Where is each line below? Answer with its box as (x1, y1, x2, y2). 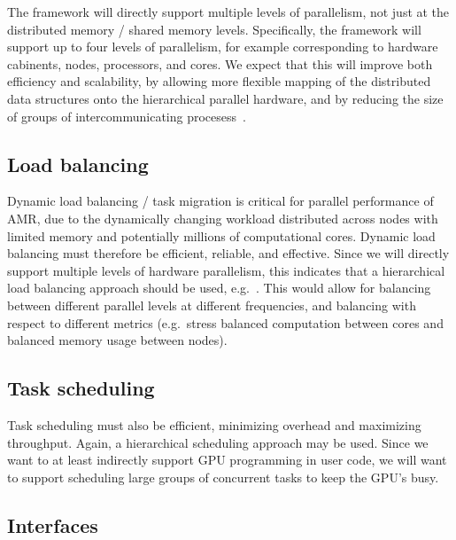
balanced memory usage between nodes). (7, 331, 228, 349)
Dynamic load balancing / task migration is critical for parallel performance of (7, 192, 434, 210)
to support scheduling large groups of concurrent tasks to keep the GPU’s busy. (7, 467, 439, 486)
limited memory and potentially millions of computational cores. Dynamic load (7, 226, 436, 245)
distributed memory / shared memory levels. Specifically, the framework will (7, 20, 421, 38)
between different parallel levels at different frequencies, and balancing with (7, 295, 416, 314)
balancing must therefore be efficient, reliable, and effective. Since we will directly (7, 244, 450, 262)
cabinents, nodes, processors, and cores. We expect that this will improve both (7, 54, 433, 73)
